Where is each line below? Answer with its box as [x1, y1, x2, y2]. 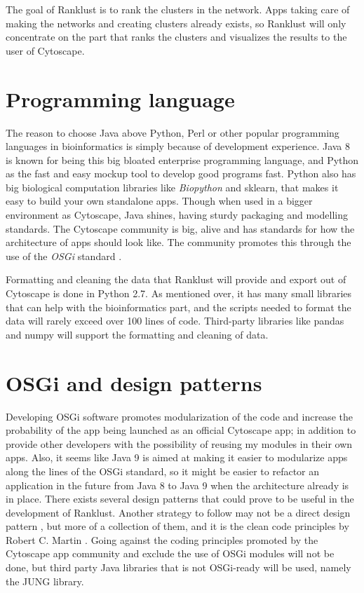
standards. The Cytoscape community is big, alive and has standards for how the [6, 221, 355, 236]
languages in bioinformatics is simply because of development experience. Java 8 [6, 139, 351, 154]
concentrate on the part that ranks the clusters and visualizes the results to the [6, 29, 347, 44]
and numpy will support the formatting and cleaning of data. [6, 327, 269, 341]
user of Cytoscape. [6, 43, 85, 57]
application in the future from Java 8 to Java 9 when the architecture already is [6, 477, 349, 492]
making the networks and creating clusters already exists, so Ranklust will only [6, 15, 346, 30]
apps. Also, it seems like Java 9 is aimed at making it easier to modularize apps [6, 450, 348, 465]
